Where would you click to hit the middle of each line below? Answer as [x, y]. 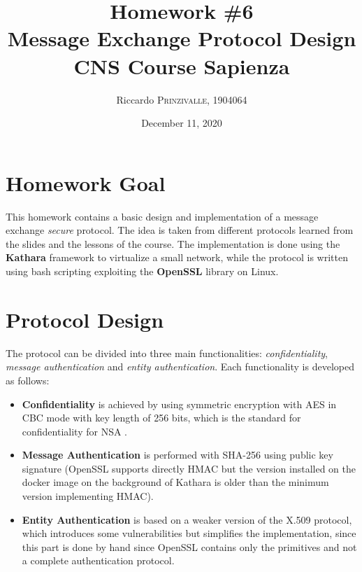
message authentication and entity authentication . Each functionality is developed [180, 367]
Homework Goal [86, 182]
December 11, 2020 [182, 123]
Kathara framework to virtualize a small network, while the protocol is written [177, 257]
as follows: [28, 380]
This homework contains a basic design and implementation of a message [162, 216]
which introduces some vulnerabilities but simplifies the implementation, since [189, 533]
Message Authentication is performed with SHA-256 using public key [178, 455]
